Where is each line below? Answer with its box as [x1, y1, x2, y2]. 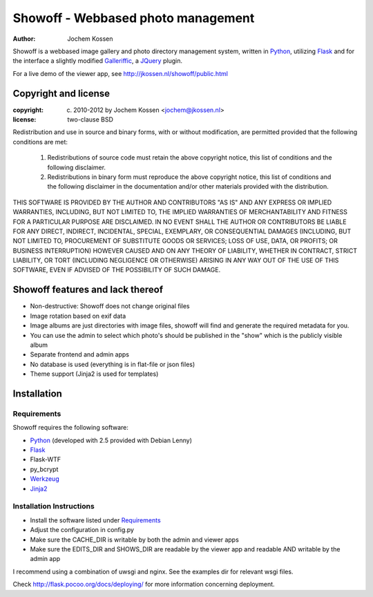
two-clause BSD [67, 115, 114, 124]
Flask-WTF [30, 455, 61, 464]
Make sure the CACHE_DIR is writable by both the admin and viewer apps [30, 536, 240, 544]
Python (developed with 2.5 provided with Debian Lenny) [30, 436, 193, 444]
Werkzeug [30, 475, 59, 483]
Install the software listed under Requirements [30, 515, 162, 524]
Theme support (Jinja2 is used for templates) [30, 370, 159, 378]
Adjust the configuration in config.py [30, 526, 135, 534]
